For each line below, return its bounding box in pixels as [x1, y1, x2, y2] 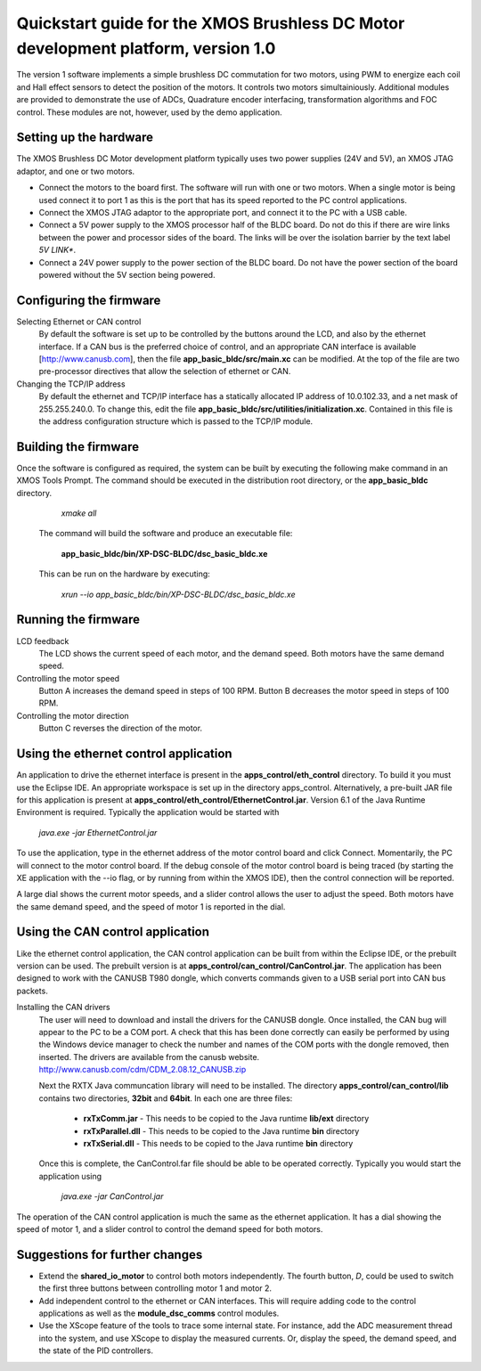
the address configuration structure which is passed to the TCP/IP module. [38, 415, 314, 427]
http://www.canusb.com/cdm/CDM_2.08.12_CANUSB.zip [38, 1065, 247, 1075]
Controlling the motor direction [16, 710, 129, 721]
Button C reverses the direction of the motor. [38, 722, 203, 734]
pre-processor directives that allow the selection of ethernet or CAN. [38, 366, 291, 377]
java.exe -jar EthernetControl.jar [38, 827, 158, 837]
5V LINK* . [38, 245, 77, 256]
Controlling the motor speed [16, 673, 120, 683]
